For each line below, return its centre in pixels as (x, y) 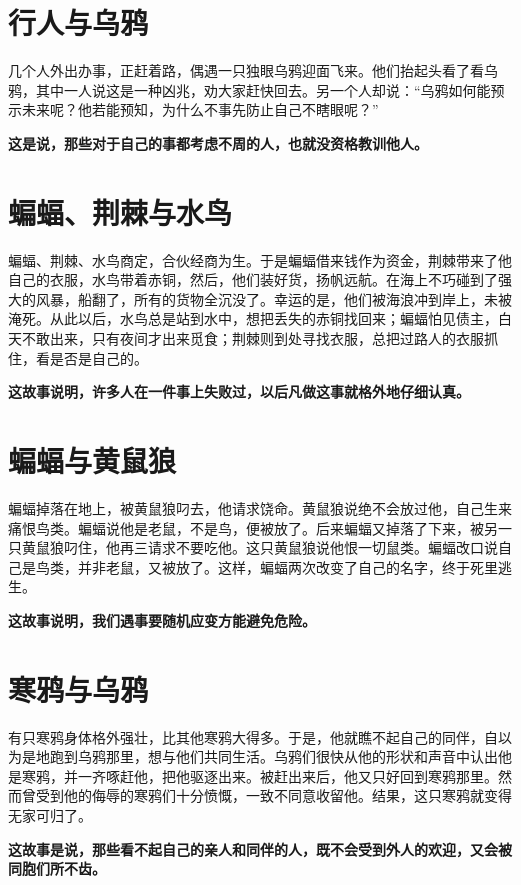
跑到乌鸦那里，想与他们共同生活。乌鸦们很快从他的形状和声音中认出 (273, 756)
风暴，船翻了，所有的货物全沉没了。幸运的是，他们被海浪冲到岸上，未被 (273, 298)
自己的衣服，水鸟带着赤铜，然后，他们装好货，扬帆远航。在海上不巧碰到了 (253, 279)
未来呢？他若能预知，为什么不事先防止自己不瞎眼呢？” (200, 109)
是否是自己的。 (98, 357)
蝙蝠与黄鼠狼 (92, 459)
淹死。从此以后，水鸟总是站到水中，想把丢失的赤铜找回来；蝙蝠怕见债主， (253, 318)
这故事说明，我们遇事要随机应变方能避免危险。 (162, 619)
